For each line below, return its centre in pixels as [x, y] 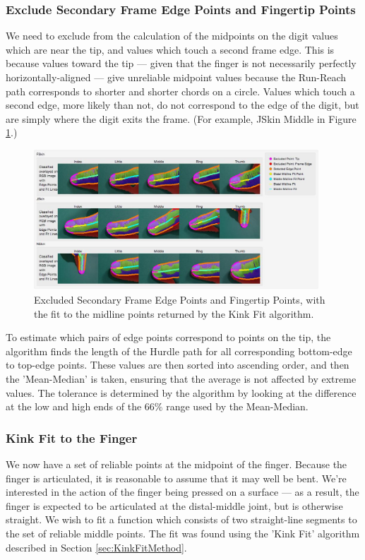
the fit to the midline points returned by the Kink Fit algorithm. [174, 313]
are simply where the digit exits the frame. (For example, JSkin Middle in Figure [181, 118]
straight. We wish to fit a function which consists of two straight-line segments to [181, 519]
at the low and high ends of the [74, 406]
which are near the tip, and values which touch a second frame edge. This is [170, 49]
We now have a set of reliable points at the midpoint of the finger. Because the [176, 464]
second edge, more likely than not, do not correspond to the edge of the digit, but [182, 105]
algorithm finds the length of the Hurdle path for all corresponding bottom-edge [179, 351]
